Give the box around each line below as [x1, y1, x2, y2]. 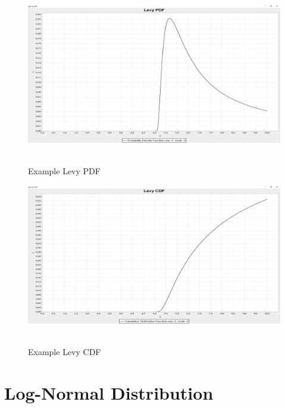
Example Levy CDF [28, 345, 101, 357]
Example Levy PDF [28, 165, 101, 177]
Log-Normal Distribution [4, 380, 214, 404]
